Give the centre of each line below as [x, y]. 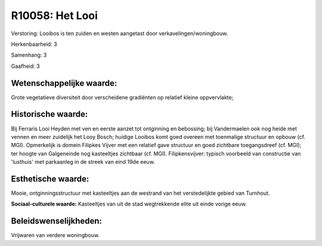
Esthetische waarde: [50, 179]
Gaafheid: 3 [25, 66]
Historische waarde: [49, 114]
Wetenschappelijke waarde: [64, 83]
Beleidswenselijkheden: [57, 221]
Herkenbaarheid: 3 [34, 44]
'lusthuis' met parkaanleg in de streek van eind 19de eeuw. [83, 162]
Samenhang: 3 [29, 55]
